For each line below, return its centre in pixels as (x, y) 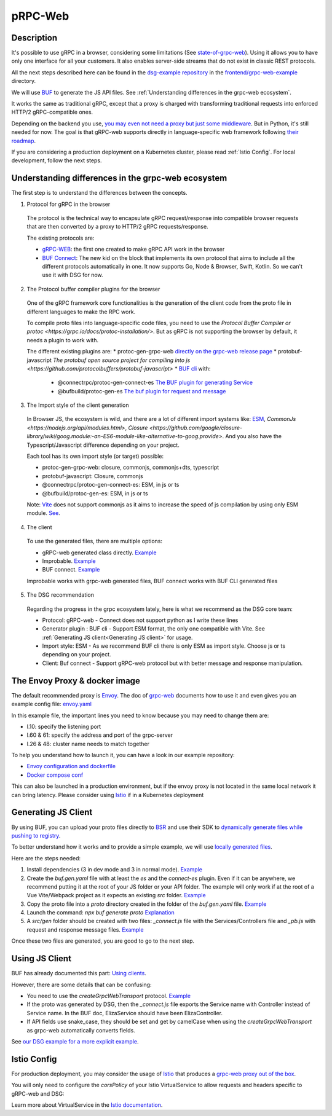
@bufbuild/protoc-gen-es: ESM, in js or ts (95, 493)
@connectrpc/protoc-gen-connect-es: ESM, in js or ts (111, 485)
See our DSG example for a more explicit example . (75, 1041)
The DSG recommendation (61, 595)
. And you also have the (252, 436)
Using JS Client (41, 959)
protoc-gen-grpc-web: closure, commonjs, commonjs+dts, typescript (131, 468)
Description (34, 38)
